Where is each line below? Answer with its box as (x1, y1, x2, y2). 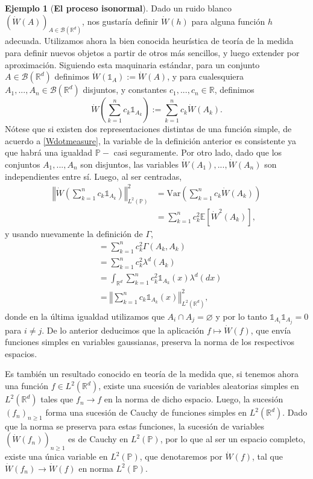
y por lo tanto (215, 309, 267, 322)
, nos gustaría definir (82, 14, 159, 27)
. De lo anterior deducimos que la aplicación (42, 323, 204, 336)
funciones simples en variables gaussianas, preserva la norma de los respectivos (5, 335, 295, 348)
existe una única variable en (5, 450, 108, 463)
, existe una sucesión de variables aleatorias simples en (98, 379, 299, 392)
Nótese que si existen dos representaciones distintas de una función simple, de (5, 122, 292, 135)
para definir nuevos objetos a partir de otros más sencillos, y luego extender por (5, 46, 300, 59)
